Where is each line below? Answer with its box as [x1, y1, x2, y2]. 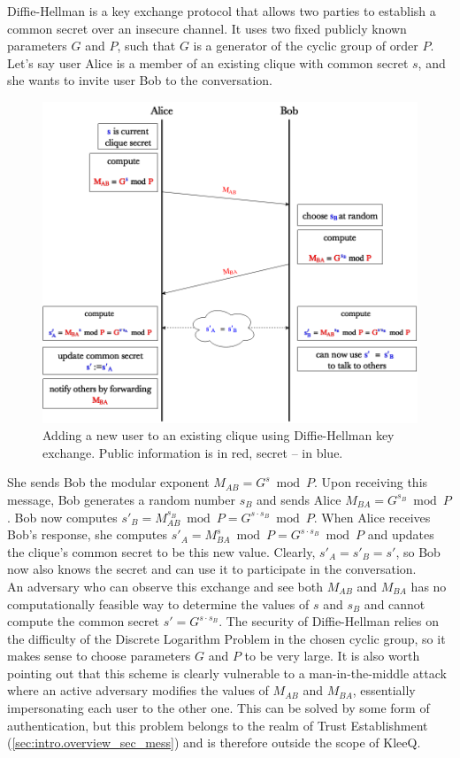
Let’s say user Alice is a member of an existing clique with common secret [7, 53, 409, 72]
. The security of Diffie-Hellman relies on [218, 612, 440, 630]
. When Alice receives [313, 507, 431, 526]
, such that [117, 36, 176, 55]
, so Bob [395, 542, 441, 561]
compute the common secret [7, 612, 159, 630]
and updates [367, 525, 434, 544]
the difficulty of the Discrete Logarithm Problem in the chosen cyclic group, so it [7, 629, 446, 647]
